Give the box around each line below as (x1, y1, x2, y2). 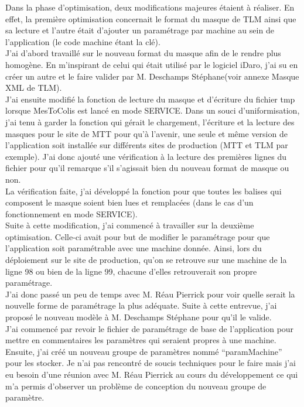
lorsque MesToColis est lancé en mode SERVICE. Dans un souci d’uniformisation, (5, 104, 300, 117)
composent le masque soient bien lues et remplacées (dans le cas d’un (5, 196, 254, 208)
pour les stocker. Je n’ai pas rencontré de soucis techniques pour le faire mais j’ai (5, 357, 296, 369)
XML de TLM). (5, 81, 62, 94)
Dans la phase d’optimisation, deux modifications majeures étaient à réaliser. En (5, 1, 295, 13)
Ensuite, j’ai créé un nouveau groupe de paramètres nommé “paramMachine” (5, 345, 282, 357)
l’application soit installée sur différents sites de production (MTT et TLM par (5, 139, 288, 151)
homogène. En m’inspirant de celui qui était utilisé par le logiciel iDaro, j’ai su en (5, 58, 298, 70)
